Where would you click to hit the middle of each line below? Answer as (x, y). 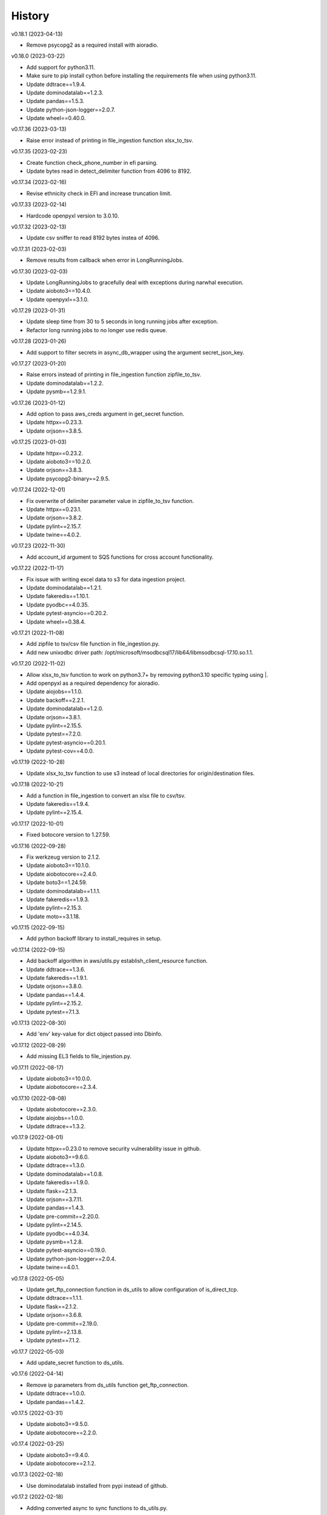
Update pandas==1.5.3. (55, 101)
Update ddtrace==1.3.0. (56, 1165)
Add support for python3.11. (61, 67)
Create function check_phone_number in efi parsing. (92, 162)
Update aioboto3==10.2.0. (59, 461)
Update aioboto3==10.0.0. (59, 1078)
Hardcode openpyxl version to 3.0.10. (73, 216)
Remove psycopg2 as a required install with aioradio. (92, 45)
